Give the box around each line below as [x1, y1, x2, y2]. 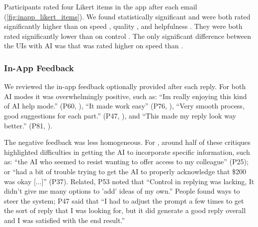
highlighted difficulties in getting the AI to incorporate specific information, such [4, 146, 250, 157]
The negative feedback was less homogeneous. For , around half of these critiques [4, 137, 251, 147]
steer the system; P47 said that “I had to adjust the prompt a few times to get [4, 195, 244, 206]
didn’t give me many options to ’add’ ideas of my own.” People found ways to [4, 186, 240, 196]
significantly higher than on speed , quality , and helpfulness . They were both [4, 21, 243, 31]
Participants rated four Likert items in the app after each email [4, 1, 197, 11]
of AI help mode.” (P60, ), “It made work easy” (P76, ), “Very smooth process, [4, 101, 245, 111]
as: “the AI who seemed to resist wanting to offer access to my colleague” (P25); [4, 156, 249, 167]
